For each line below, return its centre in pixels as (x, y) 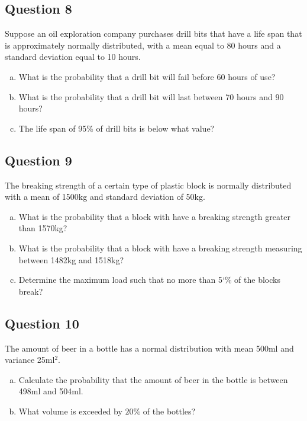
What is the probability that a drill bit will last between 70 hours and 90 (151, 96)
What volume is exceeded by (70, 411)
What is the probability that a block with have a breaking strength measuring (160, 248)
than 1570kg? (43, 228)
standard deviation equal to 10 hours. (73, 57)
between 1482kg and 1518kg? (71, 259)
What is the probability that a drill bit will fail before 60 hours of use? (147, 76)
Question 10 (42, 323)
